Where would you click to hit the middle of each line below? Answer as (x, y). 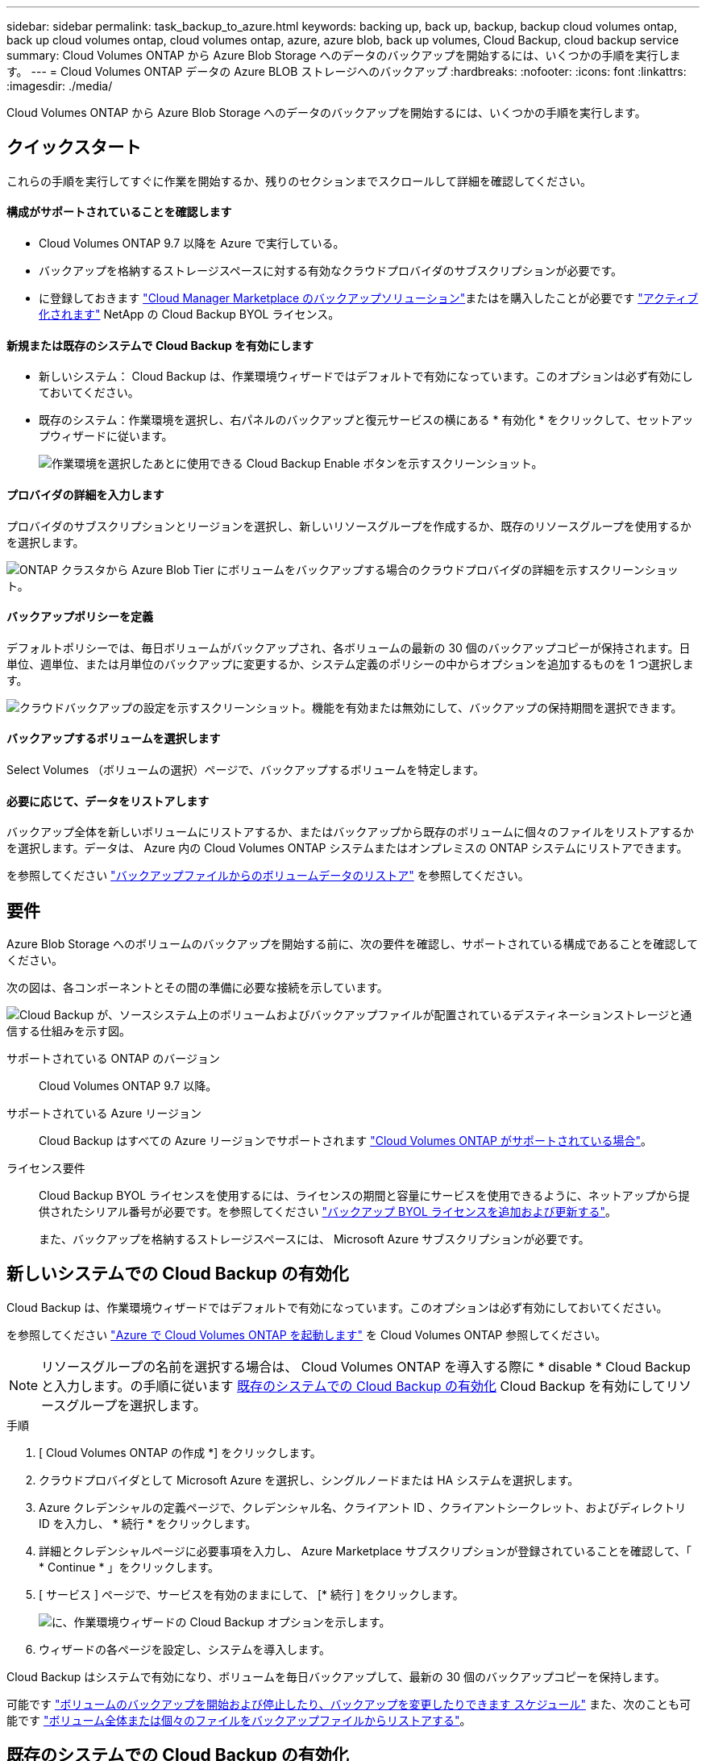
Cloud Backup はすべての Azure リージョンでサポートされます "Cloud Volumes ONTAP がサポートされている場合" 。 (345, 1141)
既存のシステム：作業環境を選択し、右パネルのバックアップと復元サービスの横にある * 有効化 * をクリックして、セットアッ (366, 420)
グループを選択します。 (136, 1405)
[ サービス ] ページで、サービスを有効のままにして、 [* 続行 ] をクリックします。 (251, 1594)
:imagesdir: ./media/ (60, 86)
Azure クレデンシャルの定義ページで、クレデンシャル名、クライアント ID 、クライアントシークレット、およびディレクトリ (363, 1507)
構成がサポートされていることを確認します (119, 212)
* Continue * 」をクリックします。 (129, 1567)
